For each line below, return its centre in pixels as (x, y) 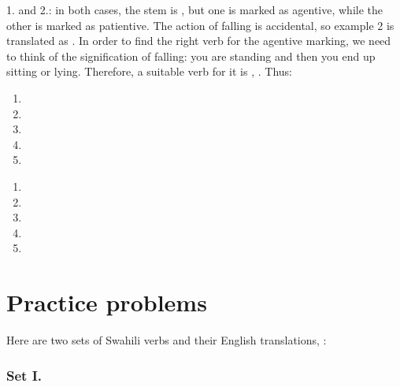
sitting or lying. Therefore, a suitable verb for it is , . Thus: (149, 71)
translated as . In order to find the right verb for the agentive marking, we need (199, 41)
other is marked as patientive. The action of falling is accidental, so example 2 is (200, 25)
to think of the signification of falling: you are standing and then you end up (191, 56)
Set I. (24, 375)
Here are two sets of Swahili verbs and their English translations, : (167, 340)
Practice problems (107, 302)
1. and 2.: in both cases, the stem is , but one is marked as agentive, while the (195, 9)
